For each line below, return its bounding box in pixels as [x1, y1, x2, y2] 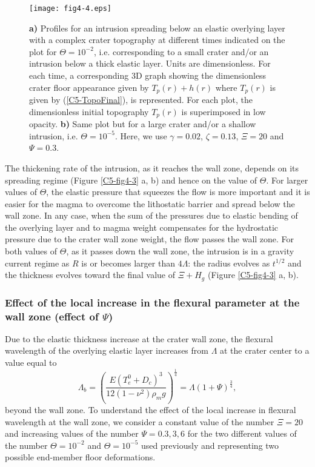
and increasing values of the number [5, 427, 139, 440]
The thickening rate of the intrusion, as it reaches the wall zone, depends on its [5, 161, 299, 174]
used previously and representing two [141, 439, 279, 451]
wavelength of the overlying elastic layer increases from [5, 344, 208, 357]
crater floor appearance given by [29, 81, 149, 93]
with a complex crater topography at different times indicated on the [29, 33, 285, 46]
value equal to [5, 356, 57, 369]
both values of [5, 245, 58, 257]
